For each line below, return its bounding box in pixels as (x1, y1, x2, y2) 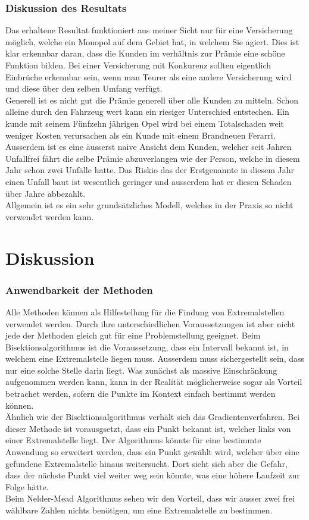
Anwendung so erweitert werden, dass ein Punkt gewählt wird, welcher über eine (5, 446, 299, 458)
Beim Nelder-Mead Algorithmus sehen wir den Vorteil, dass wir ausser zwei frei (5, 492, 295, 505)
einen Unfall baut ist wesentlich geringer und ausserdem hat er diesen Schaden (5, 175, 292, 187)
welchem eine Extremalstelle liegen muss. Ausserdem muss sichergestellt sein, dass (5, 352, 304, 365)
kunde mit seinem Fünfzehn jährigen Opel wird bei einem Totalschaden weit (5, 117, 284, 129)
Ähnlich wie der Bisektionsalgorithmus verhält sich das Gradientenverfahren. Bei (5, 411, 300, 423)
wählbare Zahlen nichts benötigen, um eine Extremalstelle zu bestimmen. (5, 504, 273, 516)
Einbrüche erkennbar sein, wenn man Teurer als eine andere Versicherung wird (5, 70, 292, 83)
